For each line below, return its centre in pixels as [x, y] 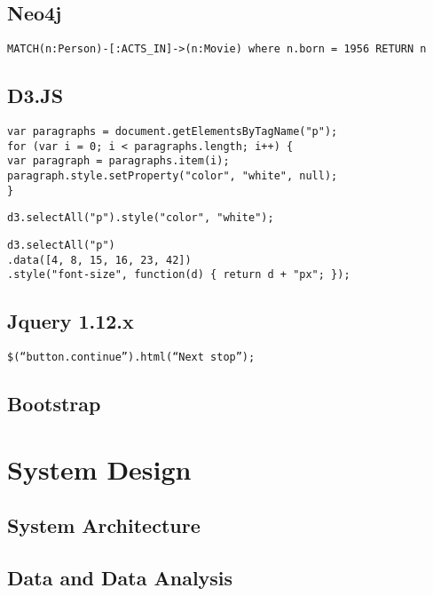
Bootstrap [54, 404]
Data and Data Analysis [120, 578]
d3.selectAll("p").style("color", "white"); [141, 218]
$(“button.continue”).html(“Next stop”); [131, 358]
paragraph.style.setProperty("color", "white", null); [173, 176]
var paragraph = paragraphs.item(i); [118, 161]
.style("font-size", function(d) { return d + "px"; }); [179, 275]
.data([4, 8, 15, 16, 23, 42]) [99, 260]
